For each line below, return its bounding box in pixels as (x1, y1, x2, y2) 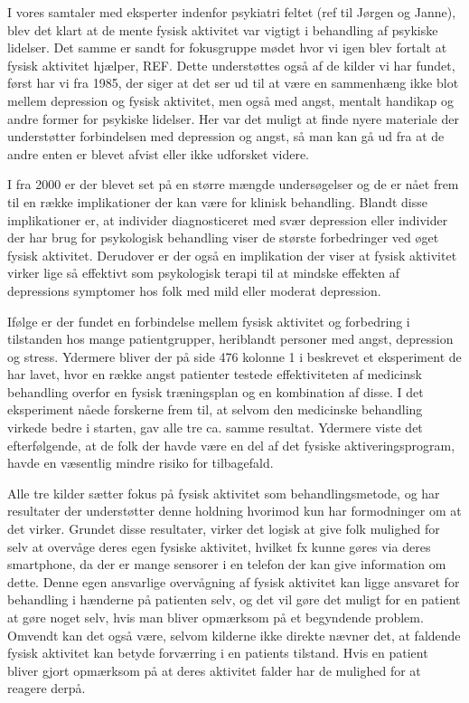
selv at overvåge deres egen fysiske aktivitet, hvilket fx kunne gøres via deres (7, 537, 431, 556)
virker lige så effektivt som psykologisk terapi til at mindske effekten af (7, 263, 400, 282)
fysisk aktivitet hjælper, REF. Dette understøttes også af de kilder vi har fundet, (7, 55, 455, 74)
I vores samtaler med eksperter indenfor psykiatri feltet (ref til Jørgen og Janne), (7, 3, 456, 21)
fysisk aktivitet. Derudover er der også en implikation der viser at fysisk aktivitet (7, 245, 457, 264)
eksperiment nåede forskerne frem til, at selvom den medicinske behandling (7, 400, 423, 419)
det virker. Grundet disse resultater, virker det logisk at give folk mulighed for (7, 519, 440, 538)
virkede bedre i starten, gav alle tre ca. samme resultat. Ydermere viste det (7, 418, 423, 437)
